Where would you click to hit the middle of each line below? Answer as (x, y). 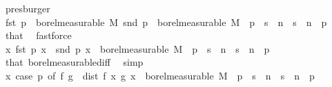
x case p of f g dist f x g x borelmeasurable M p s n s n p (160, 75)
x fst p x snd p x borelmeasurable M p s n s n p (137, 48)
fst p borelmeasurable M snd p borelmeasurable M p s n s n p (166, 22)
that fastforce (38, 35)
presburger (28, 8)
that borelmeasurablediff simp (74, 62)
